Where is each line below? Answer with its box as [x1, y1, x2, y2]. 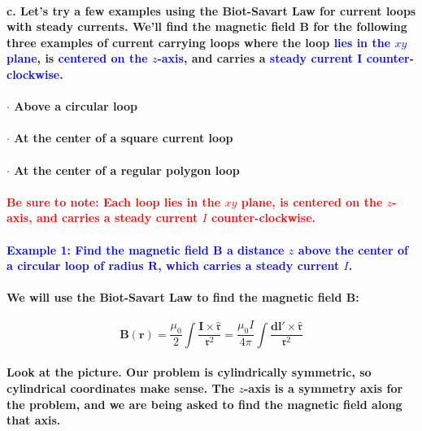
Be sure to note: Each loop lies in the [7, 193, 221, 210]
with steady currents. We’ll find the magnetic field [7, 18, 296, 35]
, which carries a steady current [158, 257, 340, 274]
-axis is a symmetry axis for [243, 379, 403, 396]
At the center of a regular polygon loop [14, 161, 240, 178]
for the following [313, 18, 407, 35]
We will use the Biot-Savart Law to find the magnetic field [7, 289, 342, 306]
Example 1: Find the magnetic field [7, 241, 209, 258]
